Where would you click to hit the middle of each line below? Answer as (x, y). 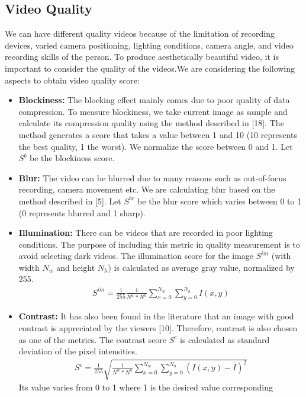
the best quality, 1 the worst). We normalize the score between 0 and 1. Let (156, 146)
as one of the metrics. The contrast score (93, 339)
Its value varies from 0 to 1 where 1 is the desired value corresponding (146, 387)
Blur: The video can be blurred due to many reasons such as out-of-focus (152, 177)
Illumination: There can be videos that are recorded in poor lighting (146, 233)
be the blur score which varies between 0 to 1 (220, 201)
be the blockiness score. (72, 158)
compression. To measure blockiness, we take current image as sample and (153, 111)
